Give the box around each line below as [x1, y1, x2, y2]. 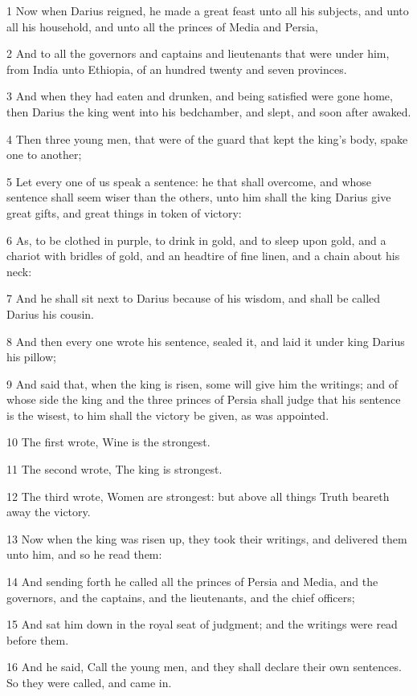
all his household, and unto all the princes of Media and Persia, [6, 18, 318, 35]
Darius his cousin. [6, 305, 94, 322]
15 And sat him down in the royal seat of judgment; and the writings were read [6, 616, 398, 633]
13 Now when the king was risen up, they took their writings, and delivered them [6, 530, 407, 547]
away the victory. [6, 503, 91, 520]
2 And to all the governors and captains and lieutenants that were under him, [6, 45, 390, 62]
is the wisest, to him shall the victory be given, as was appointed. [6, 406, 329, 423]
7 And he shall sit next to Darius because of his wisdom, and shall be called [6, 290, 381, 307]
